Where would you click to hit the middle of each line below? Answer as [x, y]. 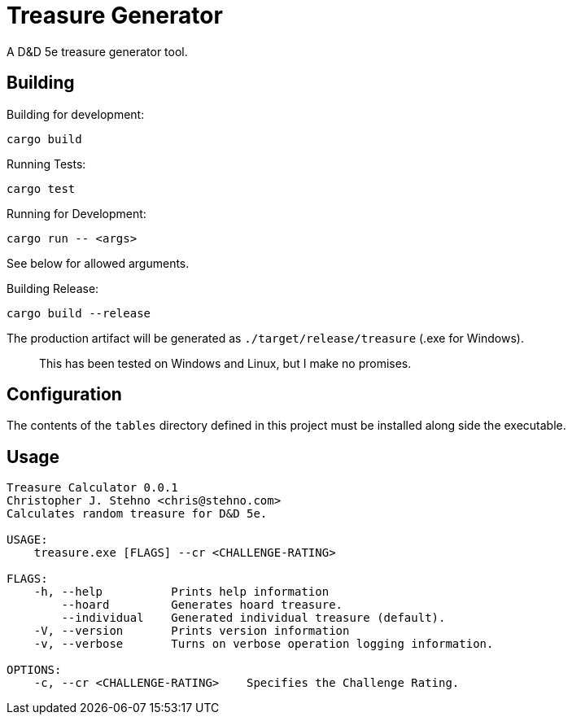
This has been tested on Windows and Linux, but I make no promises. [225, 363]
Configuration [64, 395]
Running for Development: [76, 213]
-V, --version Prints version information [192, 631]
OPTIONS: [34, 670]
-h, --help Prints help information [181, 592]
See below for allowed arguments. [98, 263]
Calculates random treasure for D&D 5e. [137, 514]
